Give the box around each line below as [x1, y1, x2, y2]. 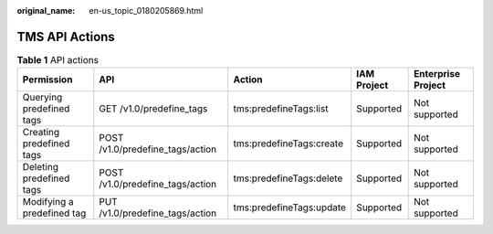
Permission [22, 73, 73, 86]
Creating [22, 126, 60, 139]
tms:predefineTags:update [233, 201, 347, 214]
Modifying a [22, 196, 74, 208]
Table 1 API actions [16, 54, 100, 67]
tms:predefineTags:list [233, 102, 329, 115]
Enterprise [414, 68, 461, 80]
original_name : [16, 5, 76, 16]
